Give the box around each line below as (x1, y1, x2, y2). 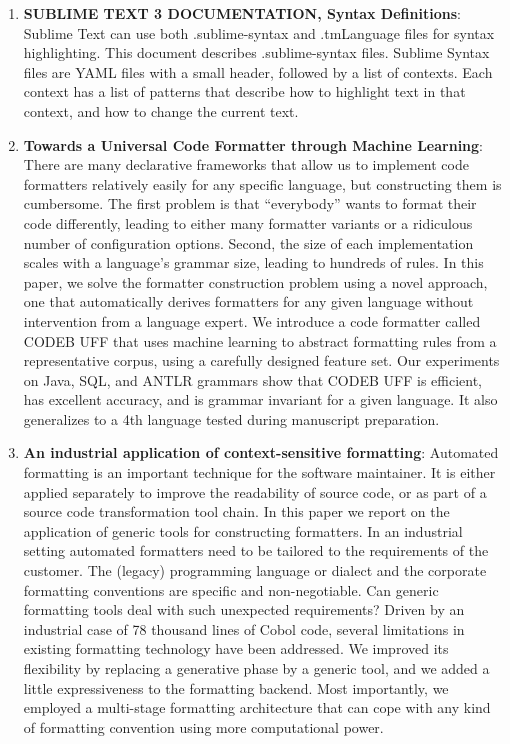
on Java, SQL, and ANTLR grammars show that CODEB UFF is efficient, (23, 369, 482, 390)
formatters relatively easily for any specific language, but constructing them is (23, 173, 502, 194)
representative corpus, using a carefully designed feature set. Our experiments (23, 350, 500, 371)
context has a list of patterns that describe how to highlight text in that (23, 81, 466, 102)
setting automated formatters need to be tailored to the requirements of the (23, 540, 489, 561)
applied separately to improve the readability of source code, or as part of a (23, 481, 487, 502)
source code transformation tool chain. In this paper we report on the (23, 501, 450, 522)
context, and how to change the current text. (23, 100, 299, 121)
